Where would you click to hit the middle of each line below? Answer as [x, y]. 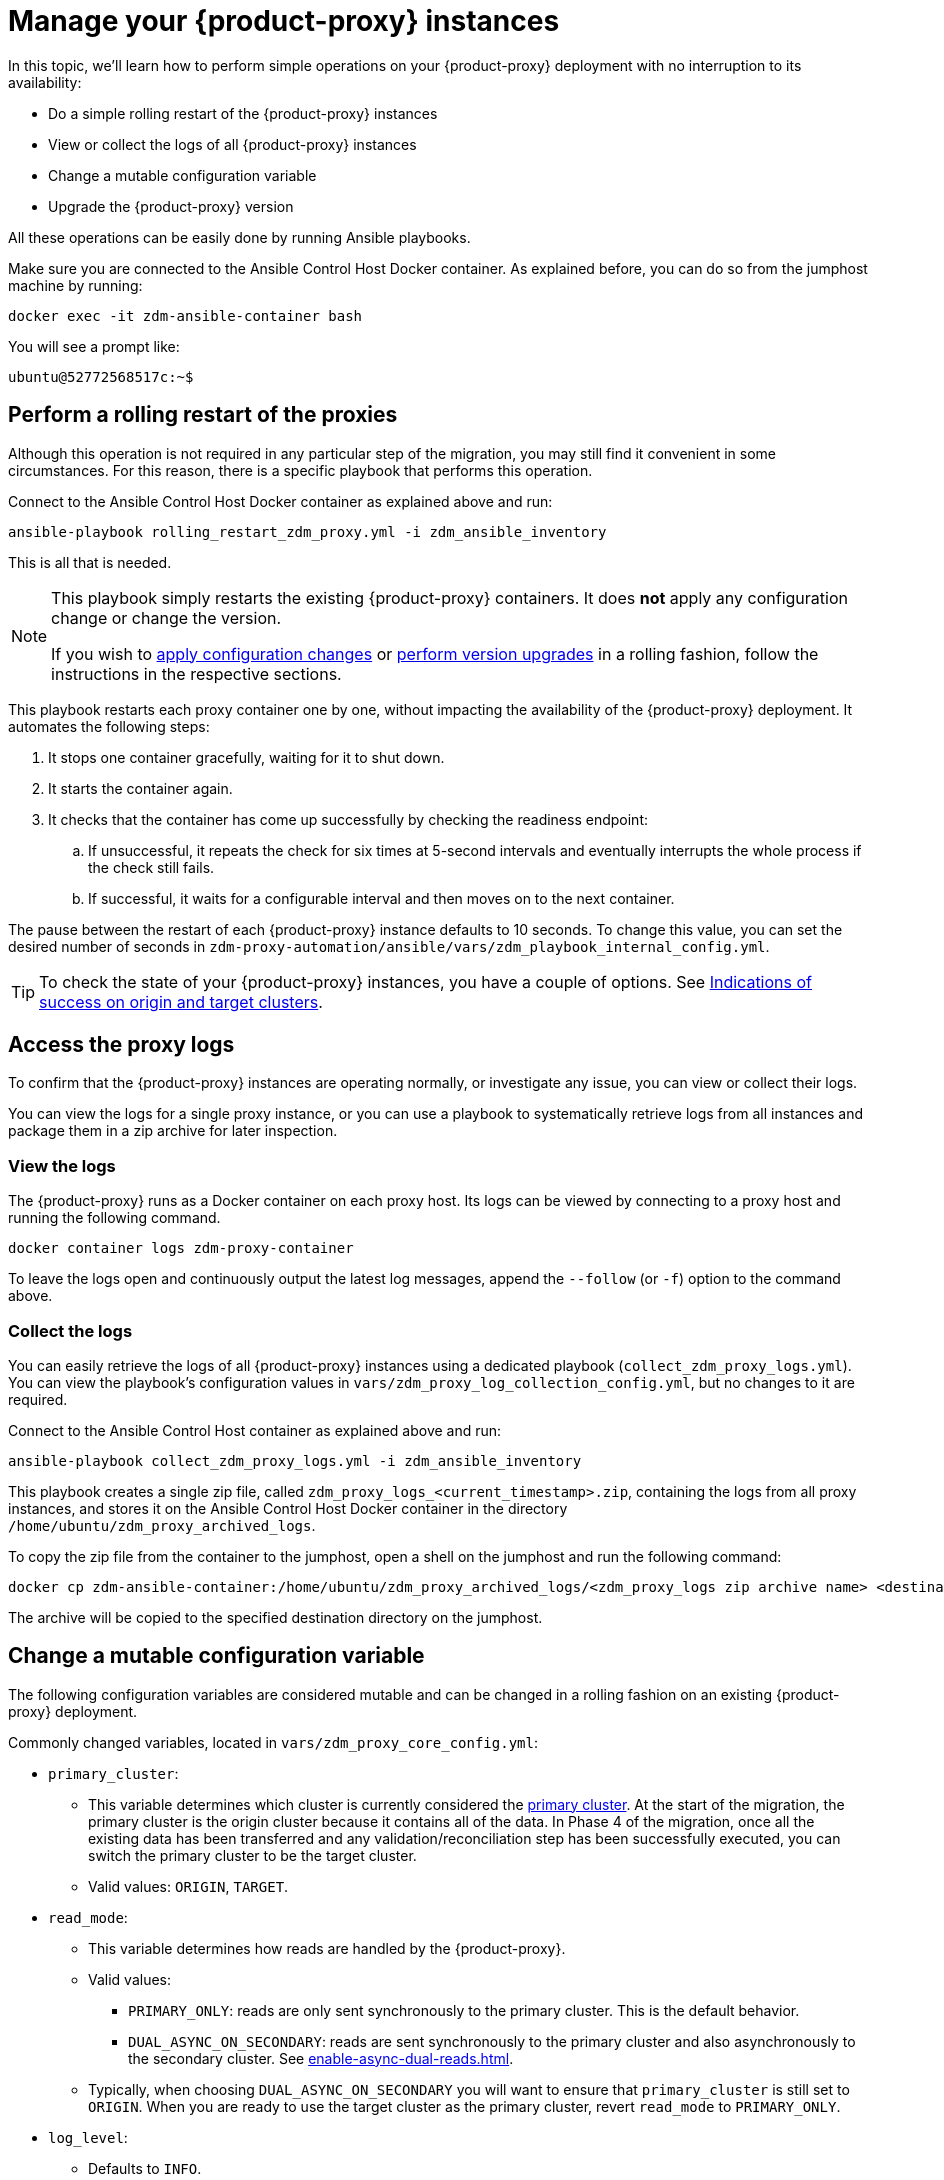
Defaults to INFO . [145, 2168]
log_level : [88, 2137]
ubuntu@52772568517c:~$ [101, 376]
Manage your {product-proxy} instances [284, 21]
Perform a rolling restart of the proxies [203, 415]
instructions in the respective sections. [196, 673]
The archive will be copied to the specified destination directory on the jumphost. [275, 1617]
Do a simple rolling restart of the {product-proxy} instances [243, 113]
